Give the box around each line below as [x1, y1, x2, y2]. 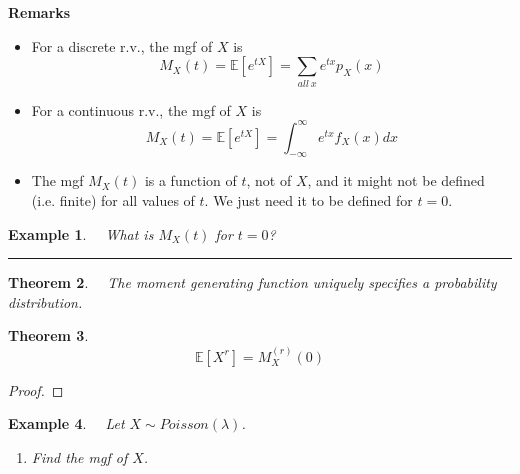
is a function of [144, 170, 237, 191]
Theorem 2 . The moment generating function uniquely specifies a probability [8, 272, 497, 293]
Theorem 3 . [8, 325, 89, 346]
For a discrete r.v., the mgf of [31, 35, 213, 56]
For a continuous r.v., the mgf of [31, 99, 231, 120]
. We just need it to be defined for [204, 190, 413, 210]
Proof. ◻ [8, 379, 64, 400]
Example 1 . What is [8, 223, 154, 244]
